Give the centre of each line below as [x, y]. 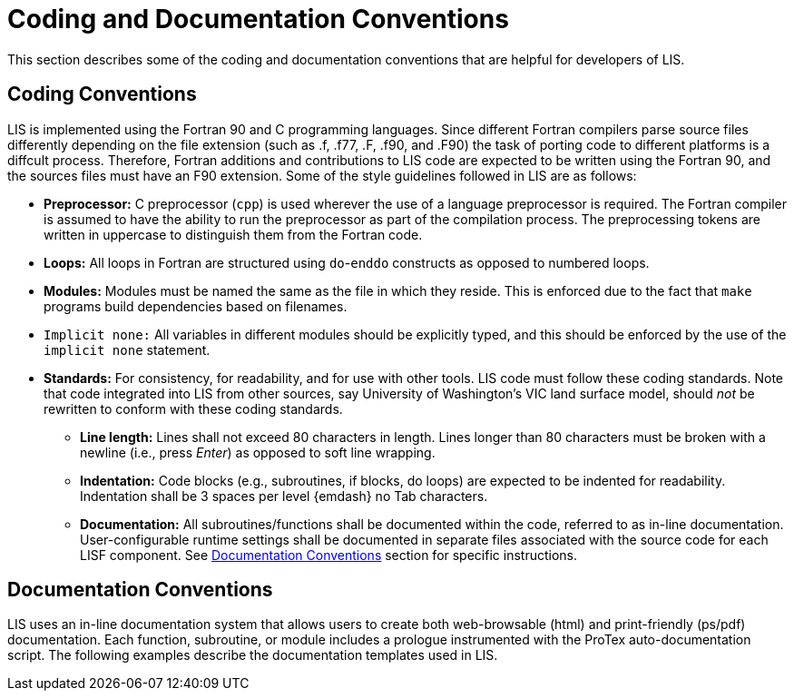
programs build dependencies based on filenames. [196, 306]
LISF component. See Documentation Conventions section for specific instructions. [328, 555]
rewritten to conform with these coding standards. [193, 408]
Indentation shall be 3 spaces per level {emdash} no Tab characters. [284, 496]
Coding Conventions [102, 94]
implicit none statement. [127, 349]
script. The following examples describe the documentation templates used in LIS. [253, 655]
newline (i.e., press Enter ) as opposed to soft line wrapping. [258, 452]
